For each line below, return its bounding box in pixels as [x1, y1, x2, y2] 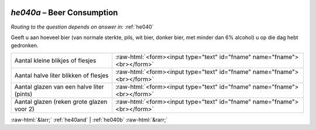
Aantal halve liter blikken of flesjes [14, 71, 109, 79]
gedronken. [11, 42, 39, 49]
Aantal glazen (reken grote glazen [14, 97, 108, 106]
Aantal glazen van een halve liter [14, 82, 104, 90]
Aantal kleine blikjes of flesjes [14, 56, 97, 64]
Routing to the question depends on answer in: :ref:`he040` [11, 23, 154, 30]
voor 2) [14, 105, 35, 113]
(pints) [14, 90, 33, 98]
